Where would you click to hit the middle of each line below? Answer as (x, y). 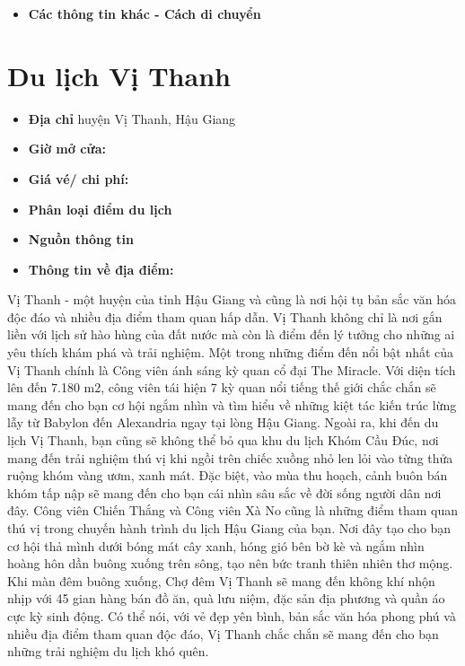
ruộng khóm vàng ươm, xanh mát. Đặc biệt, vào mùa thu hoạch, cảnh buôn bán (228, 475)
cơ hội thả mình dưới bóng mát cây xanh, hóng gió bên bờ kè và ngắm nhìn (216, 545)
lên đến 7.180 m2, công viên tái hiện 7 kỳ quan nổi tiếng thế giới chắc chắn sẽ (222, 387)
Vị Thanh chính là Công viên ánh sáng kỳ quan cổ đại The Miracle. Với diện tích (232, 369)
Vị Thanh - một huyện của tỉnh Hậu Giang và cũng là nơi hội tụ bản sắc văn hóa (232, 299)
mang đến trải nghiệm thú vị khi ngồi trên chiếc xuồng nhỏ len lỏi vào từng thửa (230, 457)
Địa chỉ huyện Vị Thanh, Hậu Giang (132, 118)
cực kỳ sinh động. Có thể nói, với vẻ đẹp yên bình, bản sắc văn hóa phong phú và (232, 615)
